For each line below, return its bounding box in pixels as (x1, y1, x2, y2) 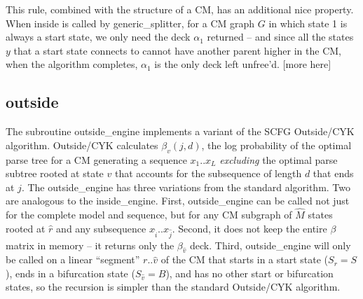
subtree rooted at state (6, 166, 104, 181)
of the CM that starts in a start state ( (160, 252, 329, 267)
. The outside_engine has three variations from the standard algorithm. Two (21, 179, 351, 194)
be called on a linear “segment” (6, 252, 140, 267)
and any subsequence (56, 221, 146, 235)
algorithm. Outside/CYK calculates (6, 137, 158, 152)
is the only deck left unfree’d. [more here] (154, 57, 331, 71)
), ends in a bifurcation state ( (6, 265, 135, 280)
